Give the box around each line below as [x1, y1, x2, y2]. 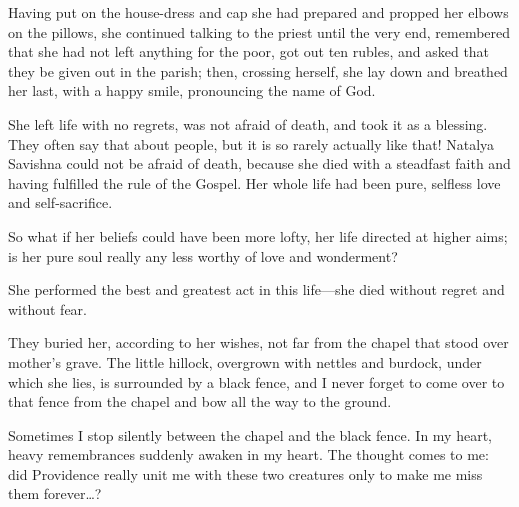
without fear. [8, 298, 88, 319]
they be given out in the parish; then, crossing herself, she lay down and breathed [8, 60, 508, 81]
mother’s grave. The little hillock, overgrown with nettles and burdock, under [8, 351, 482, 372]
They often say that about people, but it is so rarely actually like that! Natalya [8, 133, 495, 154]
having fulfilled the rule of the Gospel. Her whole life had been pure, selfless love [8, 172, 501, 193]
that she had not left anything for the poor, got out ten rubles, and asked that [8, 41, 490, 62]
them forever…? [8, 483, 102, 504]
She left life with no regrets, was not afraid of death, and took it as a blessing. [8, 113, 488, 134]
